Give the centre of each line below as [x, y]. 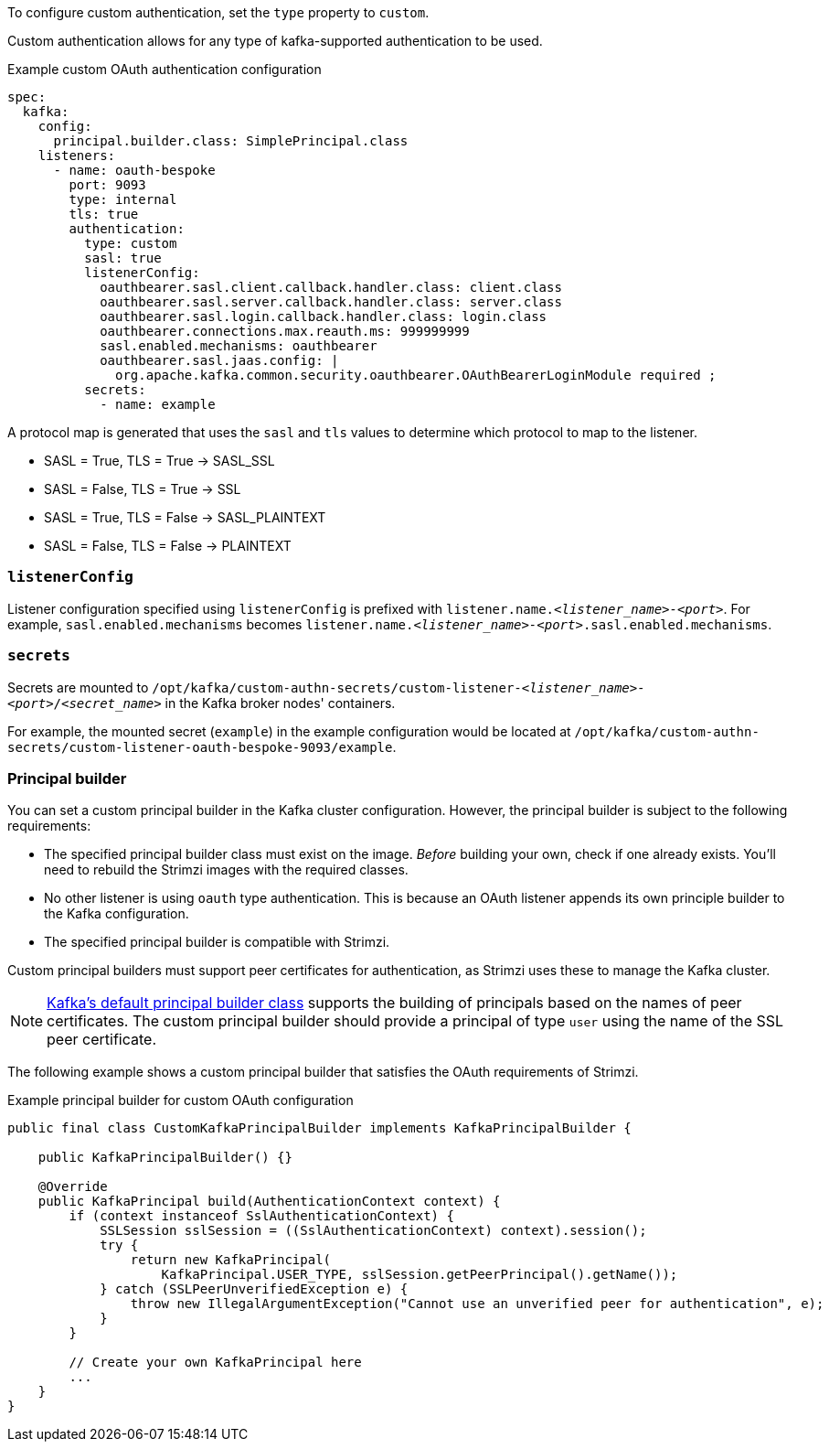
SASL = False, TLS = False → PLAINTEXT [168, 546]
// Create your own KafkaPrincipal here [215, 1363]
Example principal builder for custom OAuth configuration [181, 1100]
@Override [73, 1187]
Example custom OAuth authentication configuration [165, 69]
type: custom [131, 243]
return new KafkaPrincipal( [231, 1260]
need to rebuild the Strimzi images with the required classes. [226, 870]
